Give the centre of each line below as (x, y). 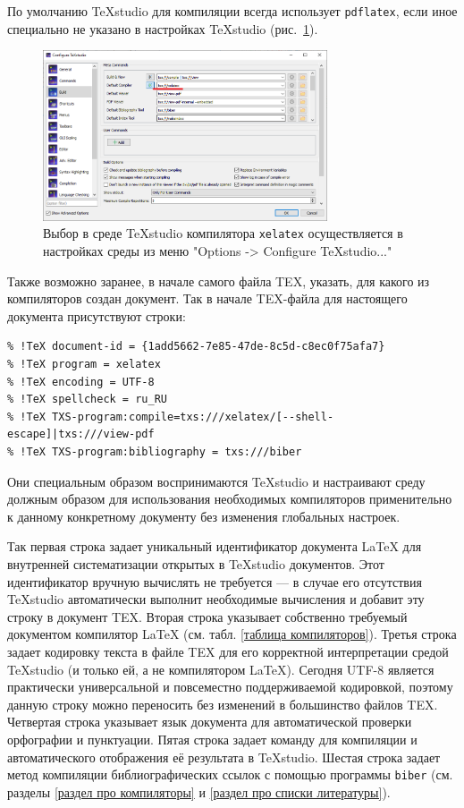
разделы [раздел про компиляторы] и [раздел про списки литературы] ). (199, 791)
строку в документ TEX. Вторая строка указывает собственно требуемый (207, 616)
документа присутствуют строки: (97, 315)
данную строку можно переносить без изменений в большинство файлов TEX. (223, 704)
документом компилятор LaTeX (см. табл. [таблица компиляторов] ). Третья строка (232, 634)
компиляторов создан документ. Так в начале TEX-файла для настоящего (207, 298)
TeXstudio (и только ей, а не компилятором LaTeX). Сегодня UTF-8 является (221, 669)
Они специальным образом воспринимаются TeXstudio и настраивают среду (216, 481)
